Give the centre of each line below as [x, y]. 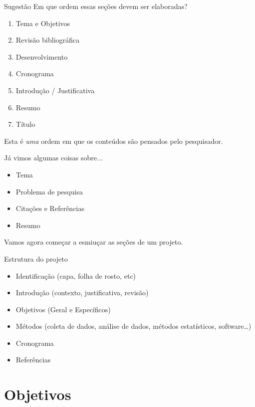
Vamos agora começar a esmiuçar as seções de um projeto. [94, 242]
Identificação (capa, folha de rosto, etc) [76, 275]
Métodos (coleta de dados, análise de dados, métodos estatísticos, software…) [134, 326]
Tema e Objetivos [43, 23]
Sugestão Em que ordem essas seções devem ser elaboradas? [96, 6]
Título [25, 124]
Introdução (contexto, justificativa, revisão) [82, 292]
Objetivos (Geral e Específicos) [63, 309]
